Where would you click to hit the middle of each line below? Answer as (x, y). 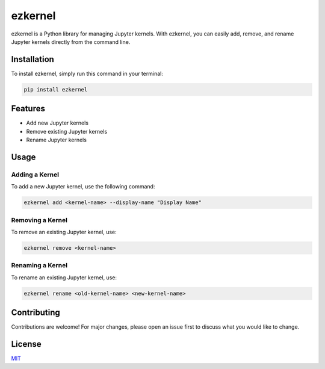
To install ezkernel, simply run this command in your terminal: (87, 73)
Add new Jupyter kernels (57, 123)
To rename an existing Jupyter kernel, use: (64, 278)
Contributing (36, 313)
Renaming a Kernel (39, 265)
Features (28, 109)
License (26, 344)
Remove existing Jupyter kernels (67, 131)
